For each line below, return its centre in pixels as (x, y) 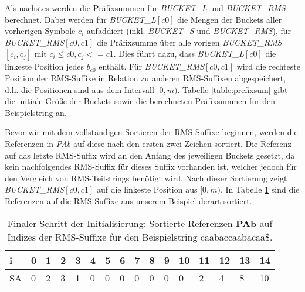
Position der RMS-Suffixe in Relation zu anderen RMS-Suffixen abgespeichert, (145, 78)
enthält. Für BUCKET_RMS (152, 66)
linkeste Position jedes (44, 66)
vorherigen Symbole (40, 31)
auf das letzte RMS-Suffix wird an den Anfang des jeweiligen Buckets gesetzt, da (150, 155)
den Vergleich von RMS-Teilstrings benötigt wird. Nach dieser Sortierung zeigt (146, 178)
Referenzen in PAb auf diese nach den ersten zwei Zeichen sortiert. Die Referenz (148, 143)
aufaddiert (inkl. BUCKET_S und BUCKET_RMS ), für (189, 31)
